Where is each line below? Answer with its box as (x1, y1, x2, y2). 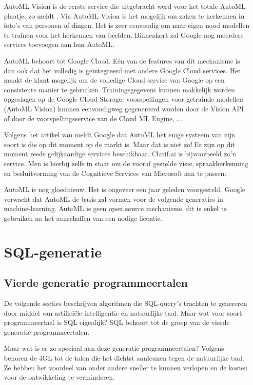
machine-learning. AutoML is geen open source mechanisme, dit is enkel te (4, 203, 227, 214)
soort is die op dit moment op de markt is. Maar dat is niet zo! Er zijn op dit (4, 139, 235, 149)
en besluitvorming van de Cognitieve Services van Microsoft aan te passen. (4, 168, 227, 178)
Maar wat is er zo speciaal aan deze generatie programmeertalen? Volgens (4, 343, 224, 353)
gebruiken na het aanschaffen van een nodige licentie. (4, 213, 162, 223)
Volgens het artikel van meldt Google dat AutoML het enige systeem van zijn (4, 129, 235, 140)
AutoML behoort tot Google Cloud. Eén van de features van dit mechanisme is (4, 55, 240, 65)
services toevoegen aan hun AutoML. (4, 39, 115, 49)
